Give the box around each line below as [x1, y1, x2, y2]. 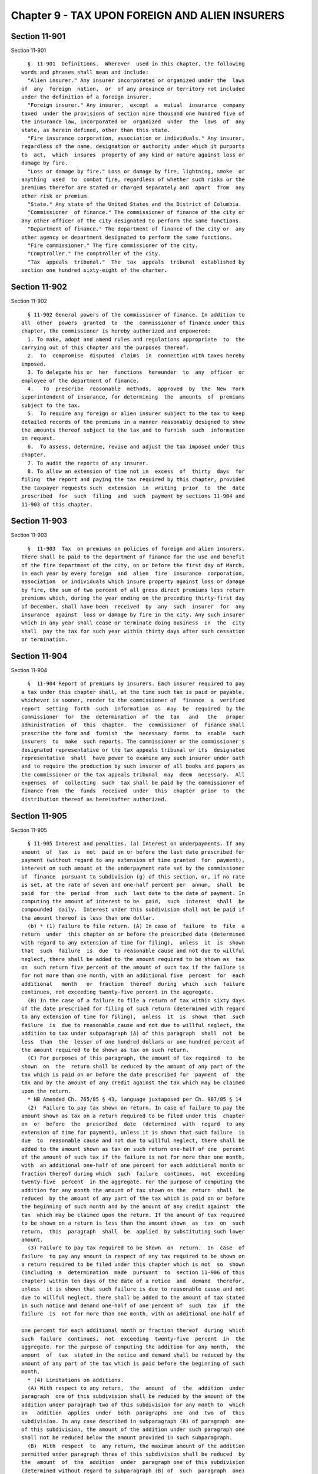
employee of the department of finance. [21, 377, 140, 384]
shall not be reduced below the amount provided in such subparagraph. [21, 1434, 233, 1441]
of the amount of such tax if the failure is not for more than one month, [21, 1154, 245, 1160]
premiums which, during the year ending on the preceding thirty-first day [21, 595, 245, 601]
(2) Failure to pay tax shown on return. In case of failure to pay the [27, 1104, 245, 1111]
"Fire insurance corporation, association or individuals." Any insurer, [27, 134, 245, 142]
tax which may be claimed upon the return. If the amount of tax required [21, 1212, 245, 1218]
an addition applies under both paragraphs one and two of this [21, 1410, 245, 1416]
